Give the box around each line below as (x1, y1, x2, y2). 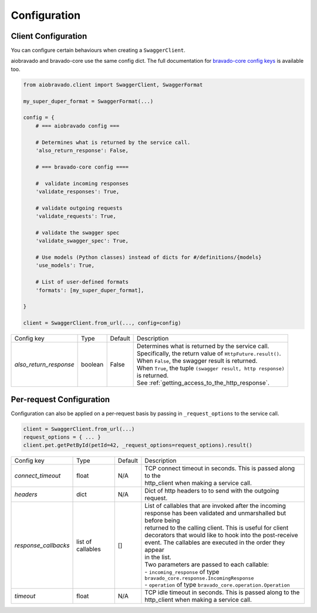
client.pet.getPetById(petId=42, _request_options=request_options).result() (23, 442, 252, 449)
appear (144, 546, 164, 554)
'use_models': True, (35, 262, 95, 269)
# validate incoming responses (35, 180, 129, 187)
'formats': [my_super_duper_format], (35, 287, 144, 294)
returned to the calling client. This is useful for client (144, 524, 289, 532)
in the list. (144, 553, 171, 561)
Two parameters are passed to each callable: (144, 561, 269, 569)
